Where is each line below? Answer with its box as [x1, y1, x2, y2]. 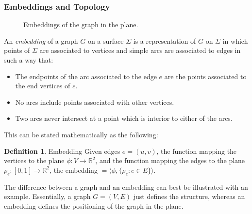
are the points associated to [164, 71, 247, 81]
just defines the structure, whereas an [133, 191, 245, 201]
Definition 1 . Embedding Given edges [4, 146, 120, 156]
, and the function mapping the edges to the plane [95, 155, 245, 165]
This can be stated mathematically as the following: [4, 129, 158, 139]
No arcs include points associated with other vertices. [15, 97, 174, 107]
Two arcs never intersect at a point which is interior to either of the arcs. [15, 113, 233, 123]
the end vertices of [15, 81, 70, 91]
